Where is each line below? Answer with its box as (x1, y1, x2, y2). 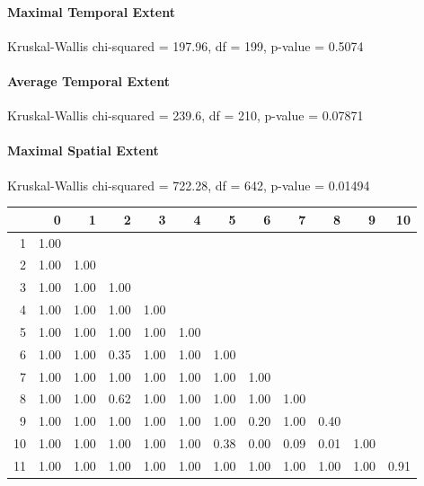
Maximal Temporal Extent (7, 2, 175, 21)
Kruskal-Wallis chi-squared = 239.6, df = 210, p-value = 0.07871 (7, 106, 364, 125)
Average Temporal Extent (7, 71, 170, 90)
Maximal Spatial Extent (7, 141, 159, 160)
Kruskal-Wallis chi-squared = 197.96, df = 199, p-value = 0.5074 (7, 36, 364, 55)
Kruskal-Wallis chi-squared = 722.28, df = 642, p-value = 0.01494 (7, 175, 370, 194)
